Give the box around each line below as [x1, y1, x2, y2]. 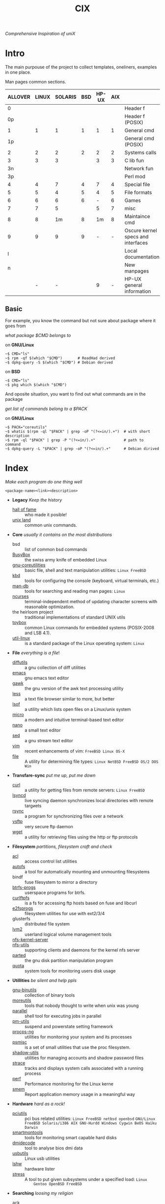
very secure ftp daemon [24, 823, 74, 829]
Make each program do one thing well [5, 478, 82, 484]
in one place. [5, 69, 31, 75]
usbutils [12, 1150, 28, 1156]
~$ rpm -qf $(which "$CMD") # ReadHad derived [5, 356, 115, 361]
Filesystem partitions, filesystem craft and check [12, 843, 112, 849]
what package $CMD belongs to [5, 332, 71, 338]
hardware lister [24, 1166, 55, 1172]
